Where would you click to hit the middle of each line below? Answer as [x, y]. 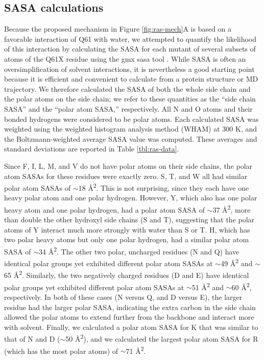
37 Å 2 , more [232, 209]
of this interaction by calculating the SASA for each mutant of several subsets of [130, 49]
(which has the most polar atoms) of [61, 351]
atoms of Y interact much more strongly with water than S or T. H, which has [127, 229]
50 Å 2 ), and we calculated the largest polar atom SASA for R [162, 338]
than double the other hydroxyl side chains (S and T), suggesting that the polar [129, 220]
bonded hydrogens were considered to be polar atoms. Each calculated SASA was [131, 119]
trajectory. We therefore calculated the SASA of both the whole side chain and [127, 88]
